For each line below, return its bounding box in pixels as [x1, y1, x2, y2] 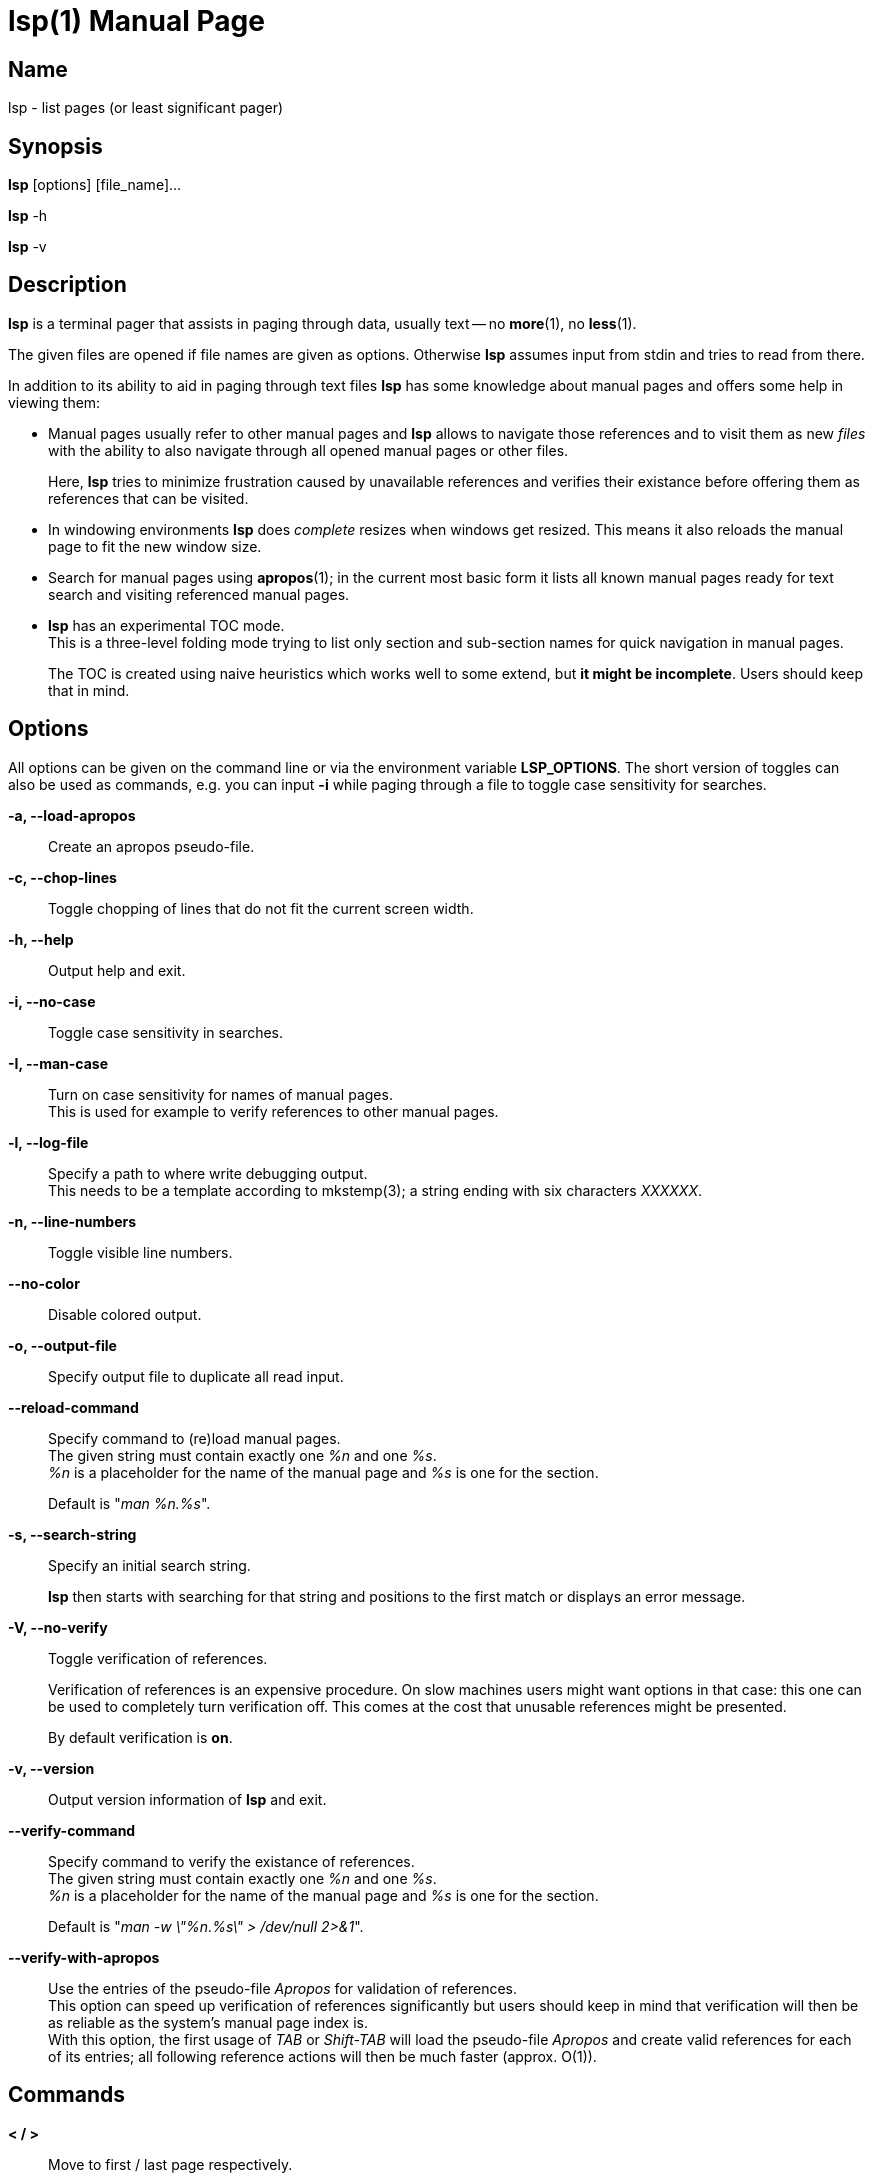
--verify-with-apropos [8, 1948, 160, 1966]
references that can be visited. [48, 489, 249, 507]
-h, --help [8, 930, 74, 948]
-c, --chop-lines [8, 868, 117, 886]
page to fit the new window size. [48, 537, 262, 555]
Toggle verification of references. [48, 1649, 268, 1667]
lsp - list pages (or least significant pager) [8, 99, 284, 117]
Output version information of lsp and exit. [48, 1790, 327, 1808]
